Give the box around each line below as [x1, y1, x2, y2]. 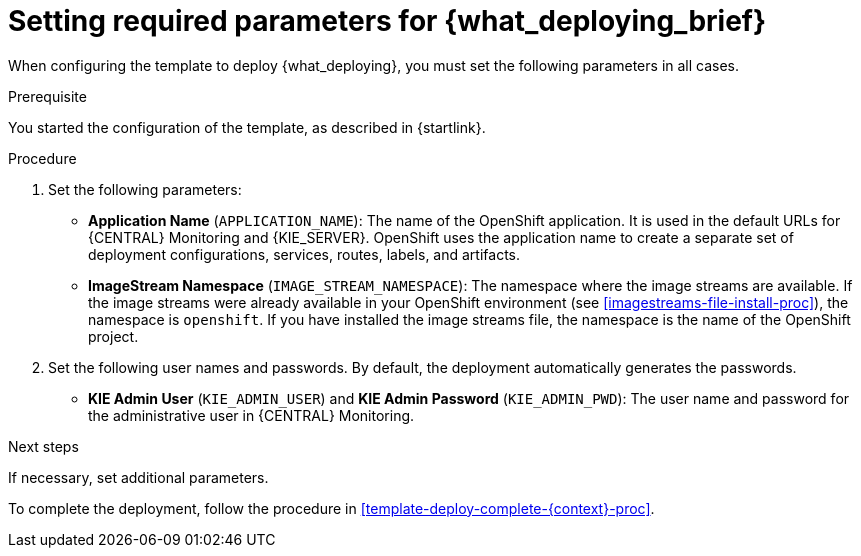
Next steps [8, 437, 79, 455]
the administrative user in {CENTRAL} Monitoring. [88, 406, 415, 424]
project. [88, 327, 139, 345]
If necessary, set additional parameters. [8, 468, 269, 486]
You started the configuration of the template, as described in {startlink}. [8, 118, 486, 136]
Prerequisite [8, 87, 87, 105]
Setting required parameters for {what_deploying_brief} [8, 4, 767, 38]
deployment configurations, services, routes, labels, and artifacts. [88, 245, 521, 263]
